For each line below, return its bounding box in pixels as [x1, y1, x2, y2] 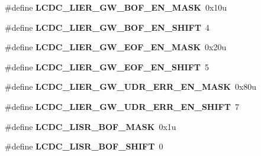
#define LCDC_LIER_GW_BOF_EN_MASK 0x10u [5, 1, 227, 13]
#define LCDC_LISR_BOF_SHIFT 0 [5, 140, 163, 152]
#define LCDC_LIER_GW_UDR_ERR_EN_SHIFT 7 [5, 100, 239, 112]
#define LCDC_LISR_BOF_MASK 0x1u [5, 120, 176, 132]
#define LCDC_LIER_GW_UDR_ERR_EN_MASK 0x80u [5, 80, 257, 93]
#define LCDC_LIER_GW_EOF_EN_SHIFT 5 [5, 60, 209, 73]
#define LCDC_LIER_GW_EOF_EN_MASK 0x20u [5, 41, 227, 53]
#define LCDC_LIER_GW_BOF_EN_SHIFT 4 [5, 21, 210, 33]
